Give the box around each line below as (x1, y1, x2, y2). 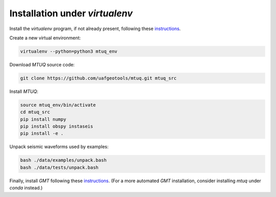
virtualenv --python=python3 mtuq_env (20, 48, 118, 54)
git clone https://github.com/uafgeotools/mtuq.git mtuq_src (20, 75, 177, 81)
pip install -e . (20, 131, 64, 136)
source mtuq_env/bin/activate (20, 102, 96, 108)
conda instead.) (9, 185, 43, 191)
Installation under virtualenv (9, 8, 133, 19)
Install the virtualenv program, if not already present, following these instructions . (9, 26, 181, 32)
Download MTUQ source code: (9, 61, 75, 67)
